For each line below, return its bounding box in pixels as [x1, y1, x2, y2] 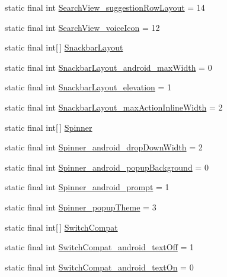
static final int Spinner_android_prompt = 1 [5, 181, 170, 193]
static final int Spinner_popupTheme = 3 [5, 200, 156, 213]
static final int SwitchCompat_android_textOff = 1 [5, 241, 194, 253]
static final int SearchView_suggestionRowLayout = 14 [5, 1, 205, 13]
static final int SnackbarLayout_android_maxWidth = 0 [5, 61, 212, 73]
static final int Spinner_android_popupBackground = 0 [5, 160, 209, 173]
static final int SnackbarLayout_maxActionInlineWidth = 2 [5, 100, 223, 113]
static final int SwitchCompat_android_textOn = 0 [5, 260, 194, 273]
